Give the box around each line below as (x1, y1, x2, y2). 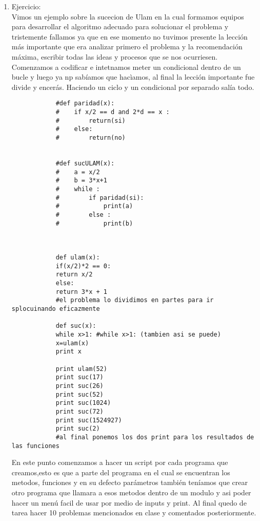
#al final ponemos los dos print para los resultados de (55, 433, 254, 441)
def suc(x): (55, 322, 96, 330)
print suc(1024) (55, 399, 111, 407)
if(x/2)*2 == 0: (55, 262, 111, 270)
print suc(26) (55, 382, 104, 389)
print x (55, 348, 82, 356)
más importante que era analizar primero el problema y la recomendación (11, 41, 243, 52)
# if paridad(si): (55, 194, 144, 201)
